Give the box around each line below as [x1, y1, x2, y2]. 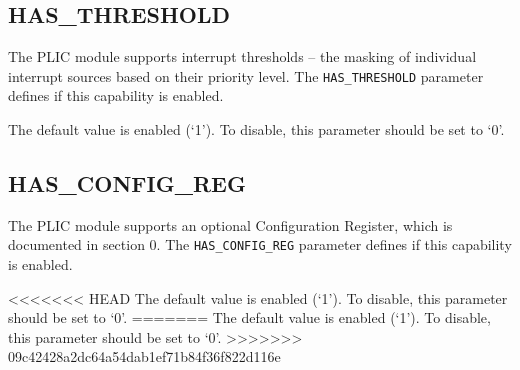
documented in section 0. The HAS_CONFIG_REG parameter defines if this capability [8, 234, 512, 255]
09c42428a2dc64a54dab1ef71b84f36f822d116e [8, 346, 281, 367]
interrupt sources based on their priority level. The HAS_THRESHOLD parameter [8, 65, 484, 86]
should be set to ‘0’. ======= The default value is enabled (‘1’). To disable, [8, 307, 491, 328]
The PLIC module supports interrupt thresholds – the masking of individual [8, 46, 477, 67]
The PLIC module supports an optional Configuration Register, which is [8, 214, 453, 235]
